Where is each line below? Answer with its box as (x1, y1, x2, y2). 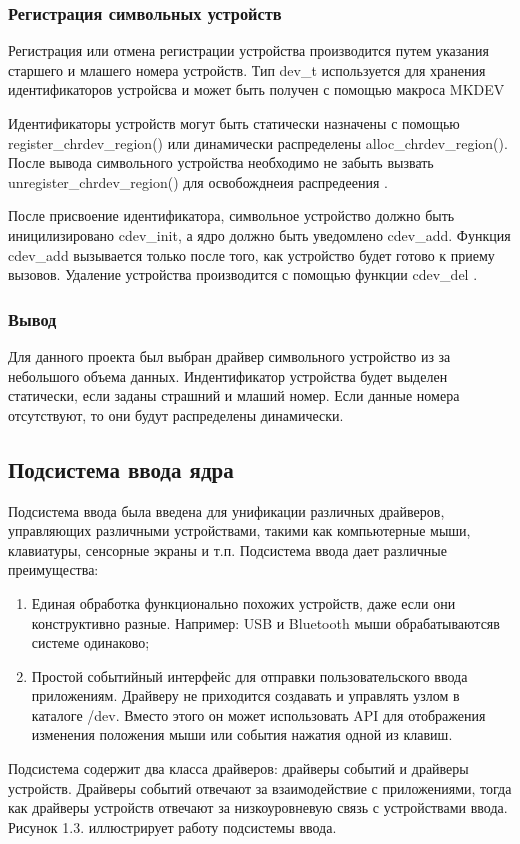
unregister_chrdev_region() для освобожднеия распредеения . (8, 171, 388, 192)
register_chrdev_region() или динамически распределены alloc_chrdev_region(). (8, 132, 508, 153)
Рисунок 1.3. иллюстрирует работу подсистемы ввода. (8, 816, 337, 837)
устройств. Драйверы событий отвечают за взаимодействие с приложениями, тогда (8, 777, 512, 798)
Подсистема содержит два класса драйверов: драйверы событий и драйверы (8, 758, 469, 779)
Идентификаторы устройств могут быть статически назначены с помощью (8, 113, 460, 133)
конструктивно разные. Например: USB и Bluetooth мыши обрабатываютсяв (31, 612, 500, 633)
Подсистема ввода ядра (8, 453, 234, 484)
